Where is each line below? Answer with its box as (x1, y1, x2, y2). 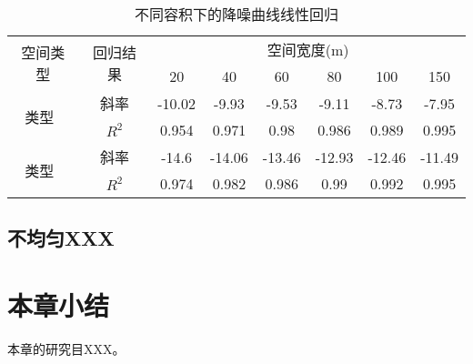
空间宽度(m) (267, 39, 349, 60)
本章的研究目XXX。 (7, 339, 126, 358)
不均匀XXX (7, 224, 115, 252)
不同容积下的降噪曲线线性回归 (134, 4, 338, 25)
